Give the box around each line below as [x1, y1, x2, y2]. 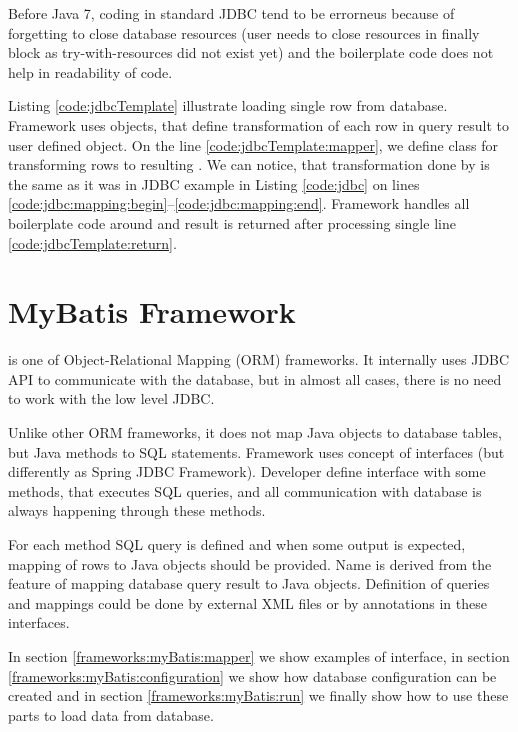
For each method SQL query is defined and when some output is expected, [8, 534, 466, 554]
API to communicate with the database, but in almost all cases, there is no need [8, 368, 502, 389]
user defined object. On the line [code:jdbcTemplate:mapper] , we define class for [8, 134, 498, 155]
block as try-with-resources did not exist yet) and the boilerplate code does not [8, 42, 494, 63]
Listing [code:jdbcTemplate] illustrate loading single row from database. [8, 95, 448, 116]
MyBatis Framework [8, 291, 296, 332]
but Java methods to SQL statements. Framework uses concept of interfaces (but [8, 441, 505, 462]
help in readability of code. [8, 61, 173, 82]
